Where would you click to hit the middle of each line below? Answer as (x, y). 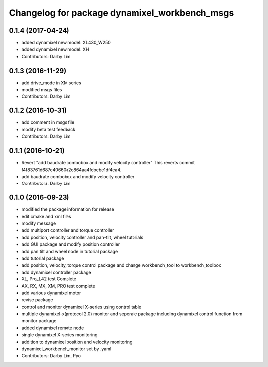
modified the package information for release (68, 209)
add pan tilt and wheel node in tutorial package (70, 251)
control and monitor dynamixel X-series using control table (81, 307)
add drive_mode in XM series (51, 83)
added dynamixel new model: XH (55, 49)
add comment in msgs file (48, 122)
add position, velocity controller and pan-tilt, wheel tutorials (83, 237)
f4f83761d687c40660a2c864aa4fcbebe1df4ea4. (71, 170)
